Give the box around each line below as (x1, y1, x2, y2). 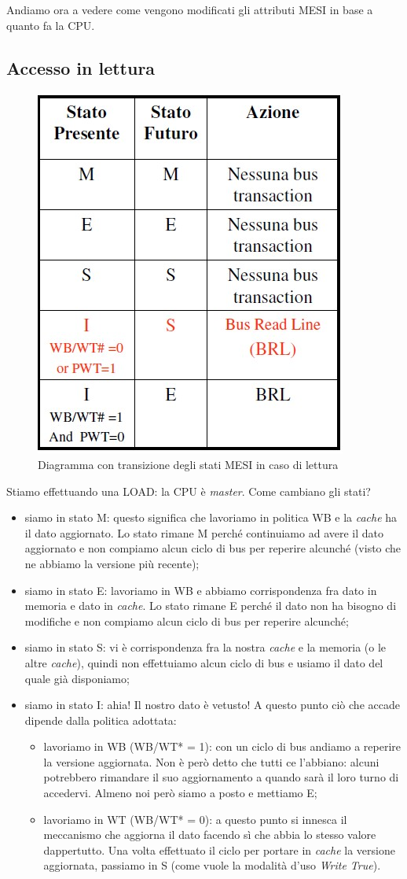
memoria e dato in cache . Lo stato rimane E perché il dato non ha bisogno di (24, 597, 397, 614)
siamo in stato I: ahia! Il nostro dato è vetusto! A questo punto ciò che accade (24, 696, 400, 713)
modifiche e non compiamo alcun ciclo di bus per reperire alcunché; (24, 612, 349, 629)
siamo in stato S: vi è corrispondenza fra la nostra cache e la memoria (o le (24, 639, 387, 656)
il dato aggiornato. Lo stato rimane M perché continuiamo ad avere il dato (24, 524, 383, 541)
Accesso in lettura (6, 55, 156, 79)
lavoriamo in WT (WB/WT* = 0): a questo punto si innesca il (43, 811, 347, 827)
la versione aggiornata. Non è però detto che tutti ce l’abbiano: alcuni (43, 753, 379, 770)
